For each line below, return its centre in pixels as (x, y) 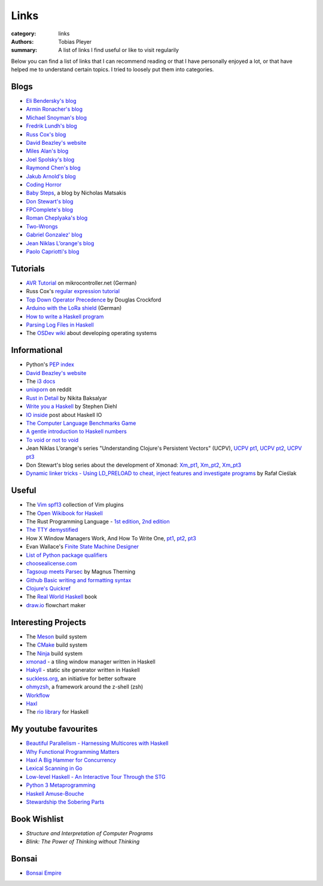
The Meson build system (56, 637)
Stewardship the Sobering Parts (65, 802)
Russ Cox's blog (46, 134)
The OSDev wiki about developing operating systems (92, 333)
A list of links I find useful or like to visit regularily (119, 50)
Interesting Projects (49, 622)
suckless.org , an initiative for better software (81, 678)
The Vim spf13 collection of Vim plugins (75, 505)
